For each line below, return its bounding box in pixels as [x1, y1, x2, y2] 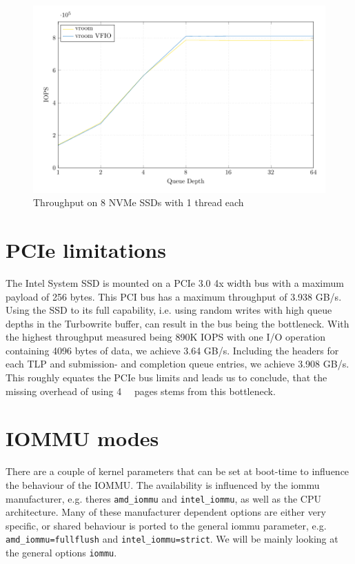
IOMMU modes [6, 424, 159, 452]
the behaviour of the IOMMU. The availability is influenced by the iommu [6, 477, 320, 492]
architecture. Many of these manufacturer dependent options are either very [6, 505, 326, 519]
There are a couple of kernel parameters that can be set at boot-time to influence [6, 464, 349, 479]
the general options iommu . [6, 545, 117, 560]
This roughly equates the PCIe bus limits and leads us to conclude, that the [6, 370, 327, 385]
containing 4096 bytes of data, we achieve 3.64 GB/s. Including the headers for [6, 343, 339, 357]
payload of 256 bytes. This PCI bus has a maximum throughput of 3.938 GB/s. [6, 289, 342, 303]
